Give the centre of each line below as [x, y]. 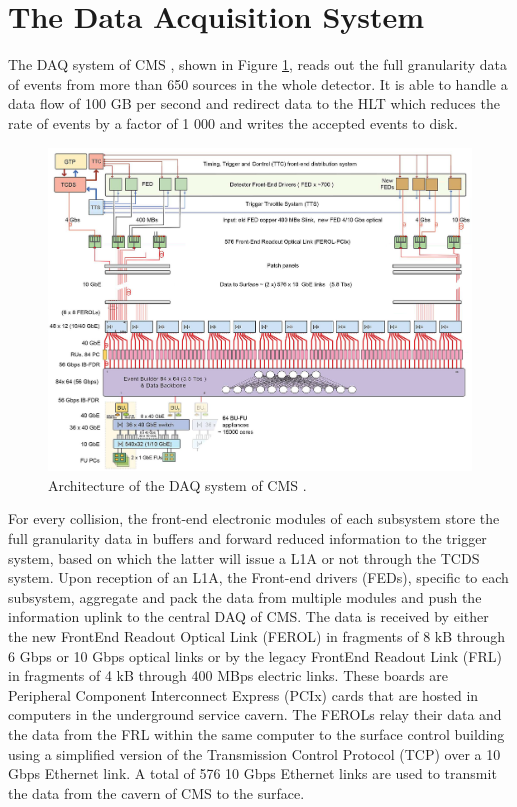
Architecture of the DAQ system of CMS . [177, 484]
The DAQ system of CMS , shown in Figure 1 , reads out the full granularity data [258, 64]
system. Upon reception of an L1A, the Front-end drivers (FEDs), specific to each [258, 577]
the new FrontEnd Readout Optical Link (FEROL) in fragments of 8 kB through [257, 635]
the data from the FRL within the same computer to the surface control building [256, 733]
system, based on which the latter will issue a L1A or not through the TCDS [244, 557]
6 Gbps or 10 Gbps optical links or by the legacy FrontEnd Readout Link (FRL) [255, 655]
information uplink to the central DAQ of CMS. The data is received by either [248, 616]
